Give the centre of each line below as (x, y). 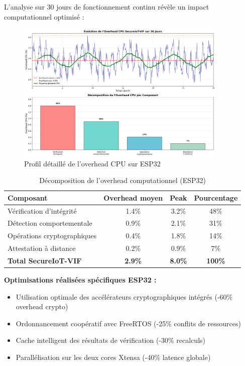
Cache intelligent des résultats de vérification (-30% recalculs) (111, 340)
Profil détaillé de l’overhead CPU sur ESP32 (92, 163)
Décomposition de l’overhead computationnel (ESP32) (122, 180)
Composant (28, 197)
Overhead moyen (133, 197)
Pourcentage (216, 197)
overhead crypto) (42, 306)
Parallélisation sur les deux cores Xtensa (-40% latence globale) (113, 357)
